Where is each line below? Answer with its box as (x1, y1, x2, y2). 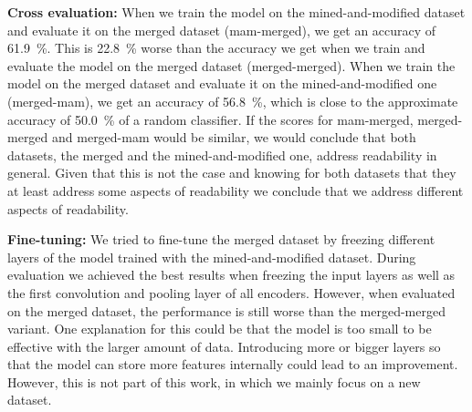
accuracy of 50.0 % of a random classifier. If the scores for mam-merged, (7, 109, 414, 129)
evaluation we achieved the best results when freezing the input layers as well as (7, 265, 456, 284)
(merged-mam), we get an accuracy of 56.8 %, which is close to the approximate (7, 91, 458, 110)
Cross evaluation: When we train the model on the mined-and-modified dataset (7, 3, 466, 21)
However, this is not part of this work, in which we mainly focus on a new (7, 372, 421, 391)
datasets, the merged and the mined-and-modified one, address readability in (7, 145, 437, 164)
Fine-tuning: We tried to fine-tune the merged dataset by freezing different (7, 230, 435, 249)
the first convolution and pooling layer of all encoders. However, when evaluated (7, 283, 456, 302)
